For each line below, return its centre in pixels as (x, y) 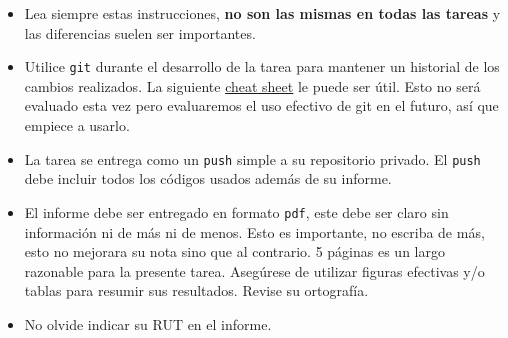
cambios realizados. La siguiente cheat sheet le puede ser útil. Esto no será (252, 85)
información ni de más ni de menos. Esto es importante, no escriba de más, (254, 231)
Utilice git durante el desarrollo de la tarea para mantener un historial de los (262, 66)
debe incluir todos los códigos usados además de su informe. (208, 178)
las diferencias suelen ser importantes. (140, 32)
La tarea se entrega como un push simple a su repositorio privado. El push (252, 158)
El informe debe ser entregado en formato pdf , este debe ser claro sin (236, 211)
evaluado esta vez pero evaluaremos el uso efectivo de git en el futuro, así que (261, 105)
